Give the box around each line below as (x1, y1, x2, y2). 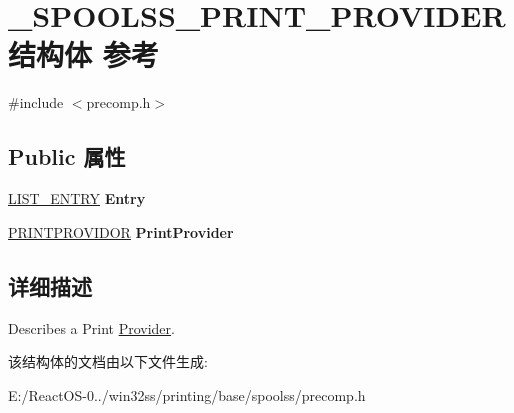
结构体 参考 (8, 34, 159, 75)
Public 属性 (8, 141, 126, 172)
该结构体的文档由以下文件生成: (8, 351, 208, 372)
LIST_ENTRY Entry (8, 188, 146, 209)
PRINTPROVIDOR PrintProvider (8, 221, 234, 242)
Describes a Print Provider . (8, 317, 175, 338)
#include (8, 92, 64, 113)
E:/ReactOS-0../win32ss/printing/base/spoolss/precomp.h (8, 384, 366, 405)
